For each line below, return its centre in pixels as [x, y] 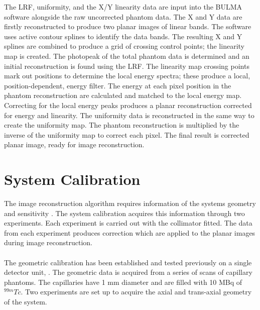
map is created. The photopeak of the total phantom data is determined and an [127, 56]
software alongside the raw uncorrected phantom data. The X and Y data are [123, 16]
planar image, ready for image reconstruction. [74, 144]
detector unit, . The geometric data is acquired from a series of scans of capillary [128, 272]
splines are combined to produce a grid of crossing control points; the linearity [124, 46]
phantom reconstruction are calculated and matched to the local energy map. [123, 95]
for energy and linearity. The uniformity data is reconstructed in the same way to [129, 115]
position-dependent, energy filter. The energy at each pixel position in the [118, 85]
